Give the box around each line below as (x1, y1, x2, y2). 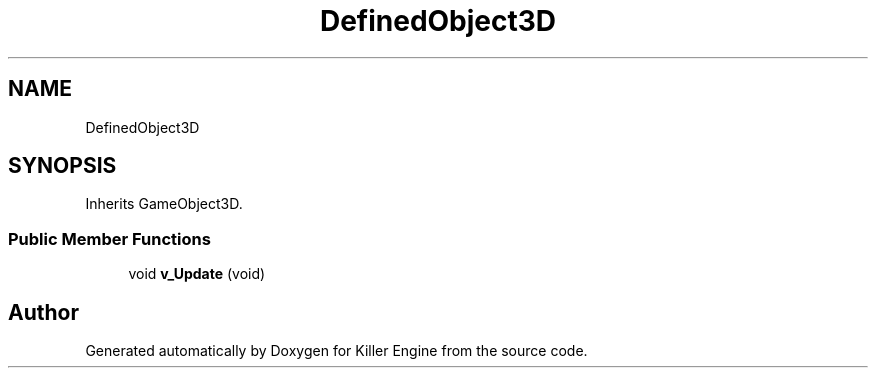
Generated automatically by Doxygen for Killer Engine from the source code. (85, 342, 588, 360)
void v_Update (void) (128, 265, 266, 283)
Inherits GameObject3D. (85, 195, 243, 213)
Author (8, 299, 79, 325)
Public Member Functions (8, 228, 211, 249)
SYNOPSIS (8, 153, 117, 179)
